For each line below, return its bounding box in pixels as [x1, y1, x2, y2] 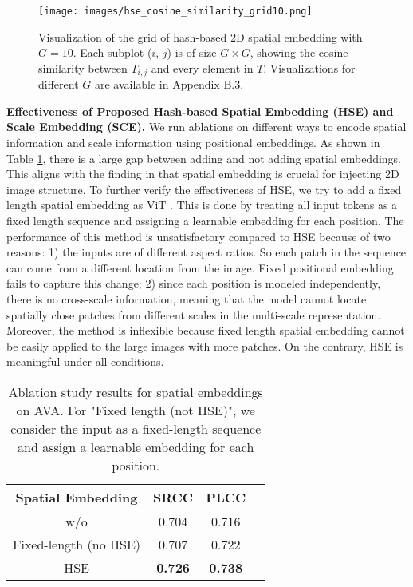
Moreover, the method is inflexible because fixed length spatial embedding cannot [6, 322, 405, 339]
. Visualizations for [263, 59, 356, 76]
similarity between [38, 59, 128, 76]
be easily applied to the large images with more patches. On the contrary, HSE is [6, 337, 403, 354]
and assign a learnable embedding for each [18, 437, 254, 456]
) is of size [167, 44, 217, 61]
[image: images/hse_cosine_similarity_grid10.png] [38, 6, 313, 17]
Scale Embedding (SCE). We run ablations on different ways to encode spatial [6, 118, 407, 135]
